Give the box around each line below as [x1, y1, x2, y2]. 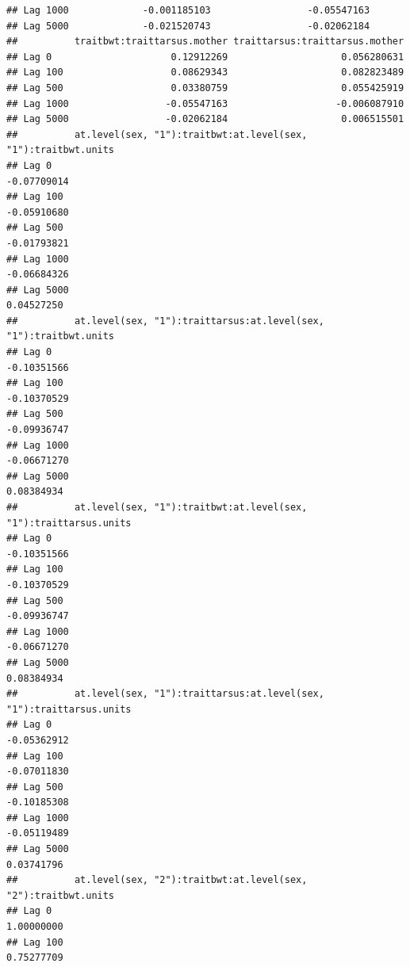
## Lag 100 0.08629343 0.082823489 [6, 67, 404, 78]
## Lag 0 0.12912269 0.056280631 [6, 51, 404, 63]
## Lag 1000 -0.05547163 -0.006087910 [6, 97, 404, 109]
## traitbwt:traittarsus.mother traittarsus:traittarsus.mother [6, 36, 404, 48]
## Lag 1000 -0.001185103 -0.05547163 [6, 5, 370, 16]
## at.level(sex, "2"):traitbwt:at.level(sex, [6, 874, 308, 886]
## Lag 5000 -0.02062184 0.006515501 [6, 113, 404, 125]
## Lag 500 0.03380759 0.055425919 [6, 82, 404, 94]
